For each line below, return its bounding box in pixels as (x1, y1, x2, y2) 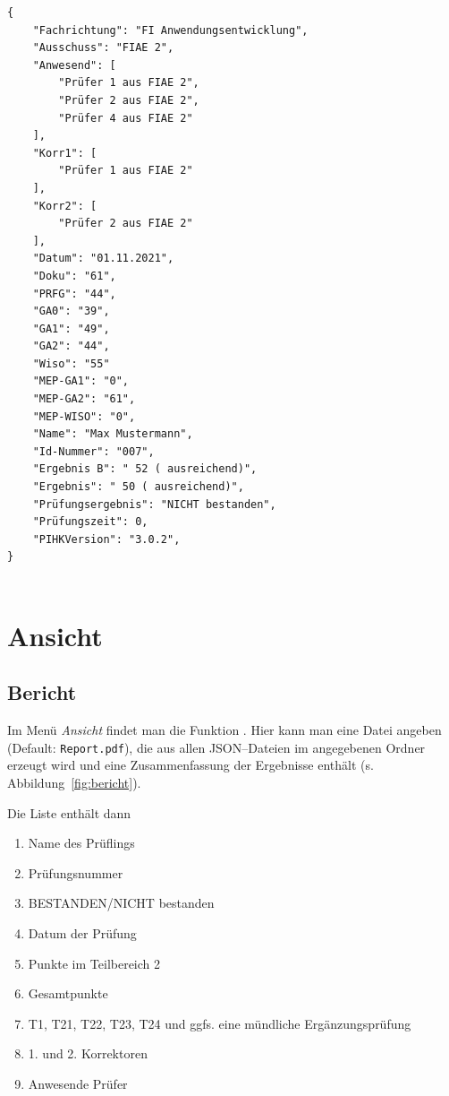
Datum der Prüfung (28, 923, 137, 942)
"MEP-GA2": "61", (32, 393, 136, 406)
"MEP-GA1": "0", (32, 375, 130, 388)
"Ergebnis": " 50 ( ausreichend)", (32, 480, 244, 494)
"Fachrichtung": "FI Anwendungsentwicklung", (32, 23, 309, 37)
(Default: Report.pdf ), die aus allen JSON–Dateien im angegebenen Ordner (7, 738, 426, 756)
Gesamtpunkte (28, 984, 108, 1003)
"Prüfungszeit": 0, (32, 515, 148, 529)
